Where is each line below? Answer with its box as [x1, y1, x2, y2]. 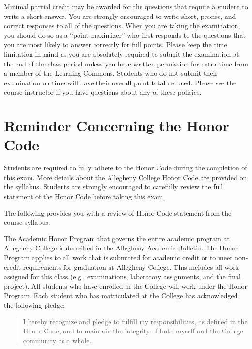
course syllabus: [4, 217, 50, 227]
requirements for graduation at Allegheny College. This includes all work [23, 262, 239, 272]
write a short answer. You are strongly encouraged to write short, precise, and [4, 11, 236, 21]
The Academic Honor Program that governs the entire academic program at [4, 233, 230, 243]
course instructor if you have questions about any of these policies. [4, 87, 202, 97]
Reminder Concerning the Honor [4, 116, 229, 135]
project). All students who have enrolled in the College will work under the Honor [4, 281, 248, 291]
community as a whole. [23, 335, 92, 345]
